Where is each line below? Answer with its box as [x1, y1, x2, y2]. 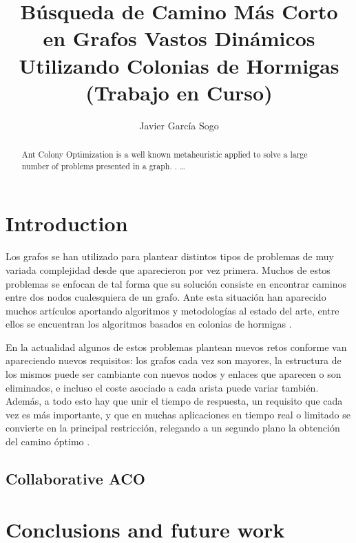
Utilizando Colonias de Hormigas [19, 51, 339, 79]
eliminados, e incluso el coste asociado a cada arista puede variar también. [6, 380, 319, 394]
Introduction [6, 209, 128, 237]
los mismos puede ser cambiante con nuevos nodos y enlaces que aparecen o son [6, 367, 342, 381]
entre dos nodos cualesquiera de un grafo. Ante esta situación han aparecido [6, 290, 326, 304]
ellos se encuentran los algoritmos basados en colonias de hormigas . [6, 317, 292, 331]
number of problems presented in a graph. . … [21, 160, 185, 171]
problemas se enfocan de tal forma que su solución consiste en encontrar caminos [6, 276, 346, 290]
